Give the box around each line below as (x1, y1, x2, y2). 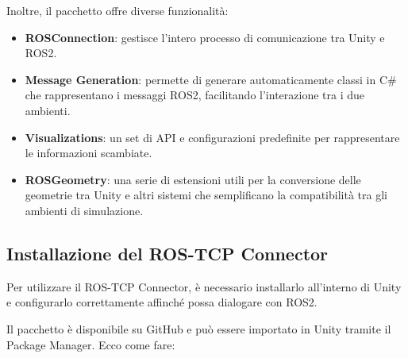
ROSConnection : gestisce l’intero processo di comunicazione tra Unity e (25, 29, 385, 45)
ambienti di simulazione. (25, 202, 144, 218)
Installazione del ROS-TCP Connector (6, 241, 329, 265)
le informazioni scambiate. (25, 144, 152, 161)
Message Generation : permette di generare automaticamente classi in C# (25, 71, 397, 87)
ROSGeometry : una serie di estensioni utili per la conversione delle (25, 171, 361, 187)
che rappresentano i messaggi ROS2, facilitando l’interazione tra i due (25, 87, 364, 103)
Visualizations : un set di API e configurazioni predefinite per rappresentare (25, 129, 400, 145)
